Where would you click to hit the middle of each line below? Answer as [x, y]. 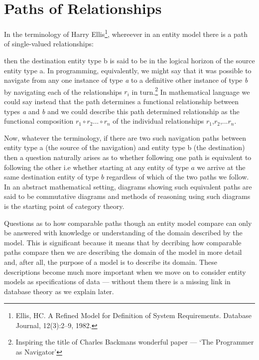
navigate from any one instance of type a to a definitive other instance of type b [126, 80]
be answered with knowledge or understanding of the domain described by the [123, 233]
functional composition [39, 121]
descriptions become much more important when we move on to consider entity [125, 271]
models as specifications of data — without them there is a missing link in [117, 281]
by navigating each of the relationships [63, 91]
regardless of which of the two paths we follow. [178, 177]
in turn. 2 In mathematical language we [191, 91]
